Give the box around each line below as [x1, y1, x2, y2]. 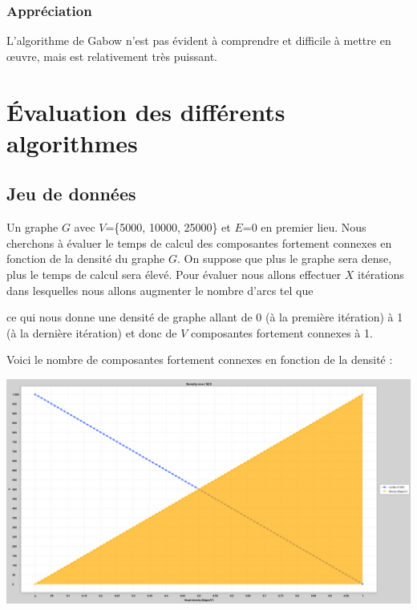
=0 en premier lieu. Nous [242, 219, 366, 236]
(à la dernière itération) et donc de [6, 324, 177, 341]
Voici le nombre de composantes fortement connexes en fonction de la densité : [6, 351, 393, 368]
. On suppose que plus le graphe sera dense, [176, 250, 392, 267]
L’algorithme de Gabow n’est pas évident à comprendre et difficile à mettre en [6, 32, 391, 49]
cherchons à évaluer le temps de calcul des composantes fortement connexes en [6, 234, 392, 251]
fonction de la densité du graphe [6, 250, 165, 267]
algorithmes [6, 126, 138, 159]
